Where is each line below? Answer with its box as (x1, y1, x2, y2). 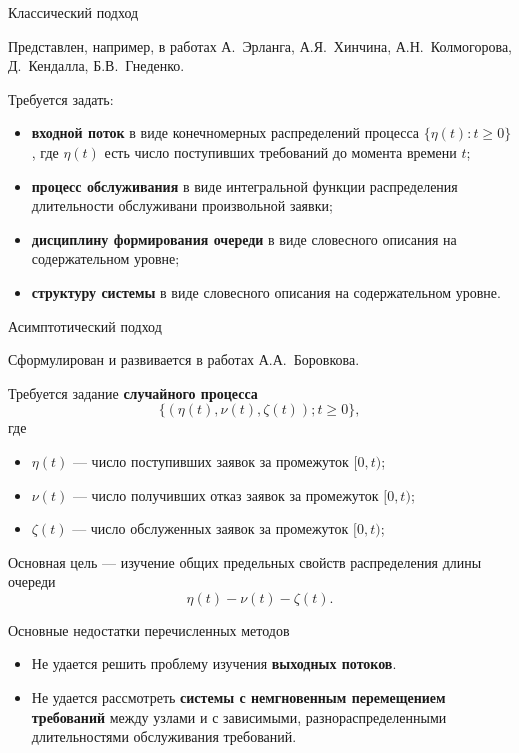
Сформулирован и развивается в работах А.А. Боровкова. (8, 349, 360, 370)
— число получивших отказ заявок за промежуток (72, 484, 379, 505)
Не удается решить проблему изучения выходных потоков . (31, 653, 397, 674)
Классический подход (8, 2, 139, 22)
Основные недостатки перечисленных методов (8, 619, 290, 640)
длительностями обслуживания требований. (31, 726, 297, 747)
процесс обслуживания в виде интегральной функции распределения (31, 175, 458, 196)
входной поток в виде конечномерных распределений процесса (31, 122, 420, 143)
